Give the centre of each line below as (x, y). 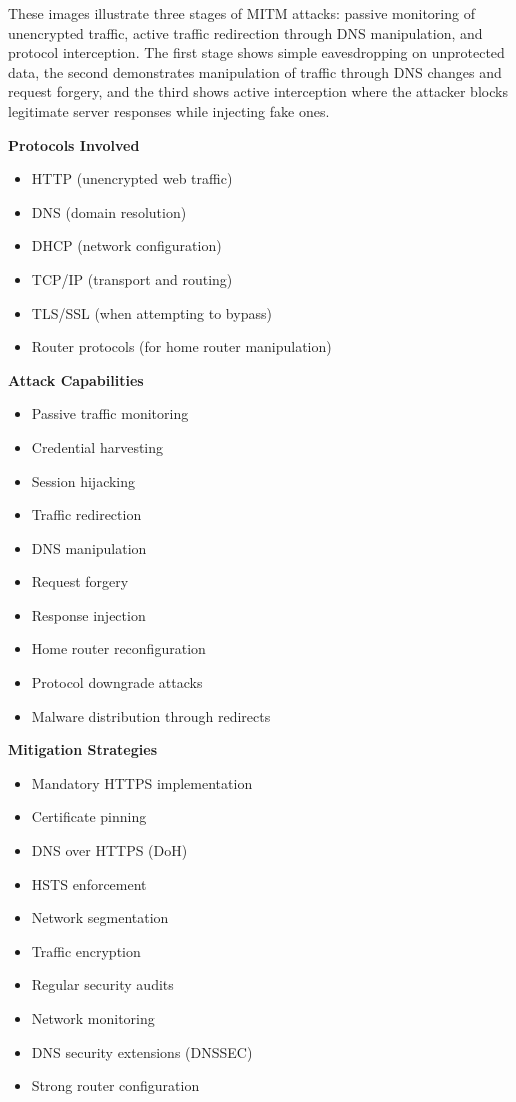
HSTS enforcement (89, 883)
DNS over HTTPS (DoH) (109, 850)
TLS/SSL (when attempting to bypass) (151, 312)
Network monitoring (93, 1018)
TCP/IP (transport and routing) (132, 278)
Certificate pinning (89, 816)
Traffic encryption (86, 950)
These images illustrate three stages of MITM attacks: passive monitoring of (241, 13)
